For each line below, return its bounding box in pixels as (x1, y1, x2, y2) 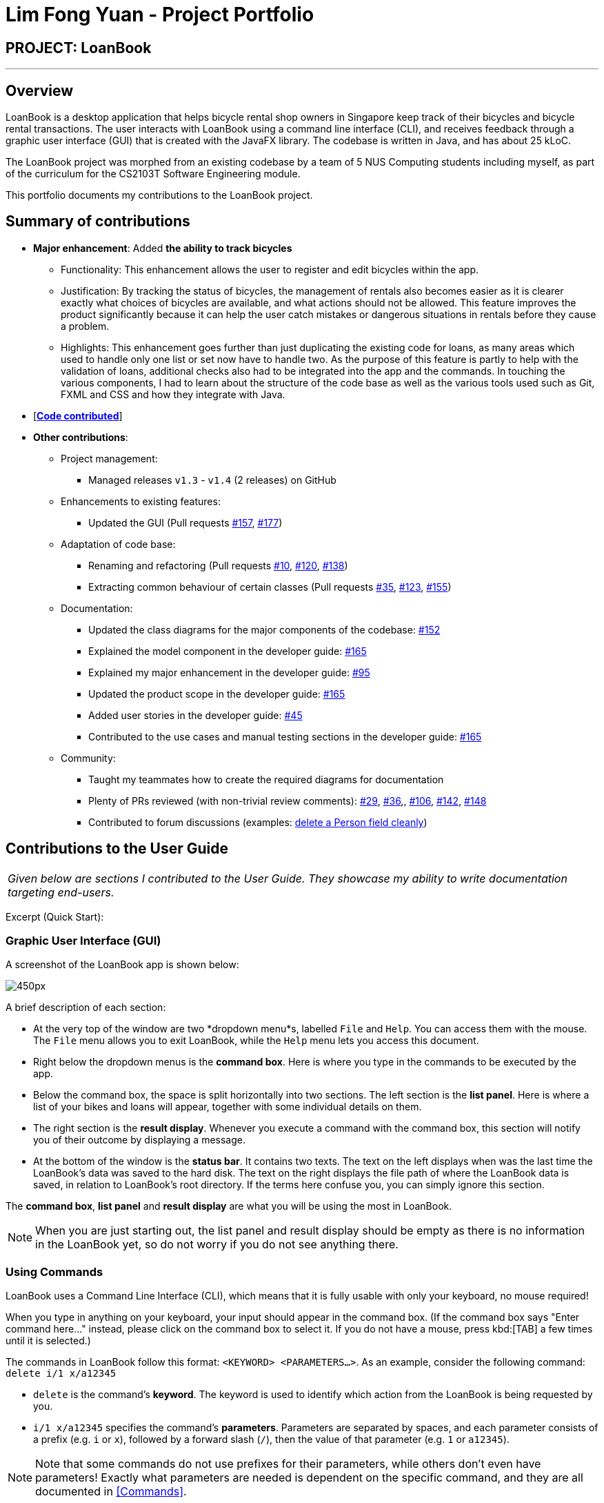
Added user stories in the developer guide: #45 (88, 709, 303, 721)
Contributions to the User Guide (6, 840, 228, 858)
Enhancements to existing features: (61, 495, 221, 507)
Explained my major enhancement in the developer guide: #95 (88, 666, 370, 678)
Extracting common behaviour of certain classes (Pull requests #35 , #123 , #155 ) (88, 580, 452, 593)
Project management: (61, 452, 158, 464)
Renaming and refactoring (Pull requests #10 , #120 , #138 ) (88, 559, 348, 571)
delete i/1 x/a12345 (6, 1368, 117, 1379)
